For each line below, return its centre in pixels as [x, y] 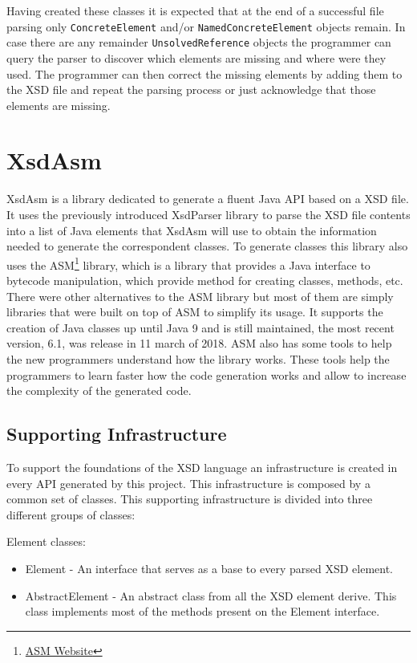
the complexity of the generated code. [99, 390]
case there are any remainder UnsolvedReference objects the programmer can [199, 42]
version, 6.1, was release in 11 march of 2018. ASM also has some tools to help [199, 343]
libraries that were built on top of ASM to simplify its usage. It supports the [195, 312]
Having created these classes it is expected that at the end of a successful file [195, 10]
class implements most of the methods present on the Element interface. [202, 611]
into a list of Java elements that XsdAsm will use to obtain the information [192, 230]
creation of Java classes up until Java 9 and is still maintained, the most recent [200, 327]
